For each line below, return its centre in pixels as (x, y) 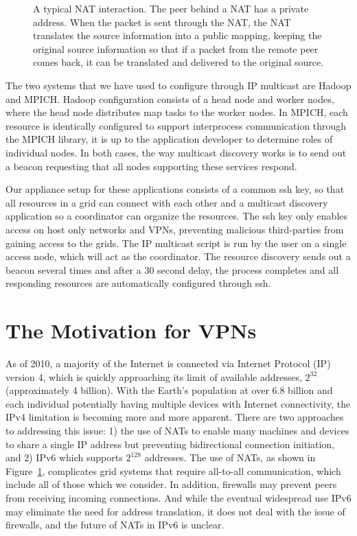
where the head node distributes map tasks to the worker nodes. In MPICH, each (177, 112)
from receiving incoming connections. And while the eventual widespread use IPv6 (178, 497)
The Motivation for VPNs (131, 330)
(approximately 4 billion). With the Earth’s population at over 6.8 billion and (169, 390)
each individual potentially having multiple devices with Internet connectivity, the (178, 403)
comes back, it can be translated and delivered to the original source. (178, 62)
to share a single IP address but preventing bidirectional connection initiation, (170, 444)
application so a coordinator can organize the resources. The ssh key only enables (177, 216)
